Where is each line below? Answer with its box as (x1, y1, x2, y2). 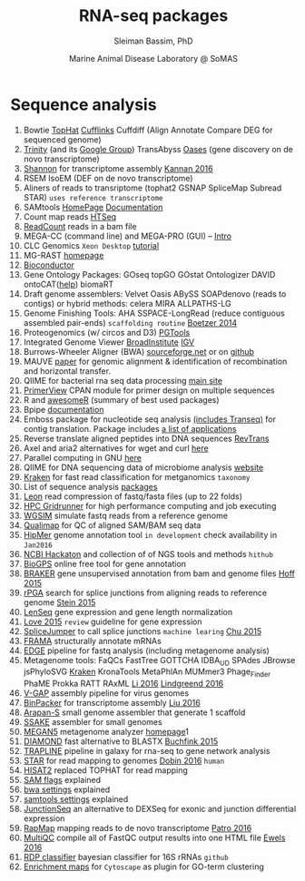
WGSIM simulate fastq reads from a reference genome (23, 510, 228, 521)
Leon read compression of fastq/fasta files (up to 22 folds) (23, 491, 243, 502)
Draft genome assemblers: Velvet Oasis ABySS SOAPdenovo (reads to (23, 288, 287, 299)
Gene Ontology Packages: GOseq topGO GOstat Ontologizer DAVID (23, 269, 276, 279)
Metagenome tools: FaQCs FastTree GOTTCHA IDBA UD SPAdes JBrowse (23, 654, 296, 668)
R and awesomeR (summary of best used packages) (23, 394, 221, 405)
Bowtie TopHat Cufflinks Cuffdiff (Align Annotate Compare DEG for (23, 124, 273, 135)
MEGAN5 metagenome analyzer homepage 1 (23, 727, 190, 738)
